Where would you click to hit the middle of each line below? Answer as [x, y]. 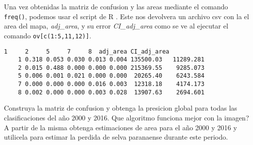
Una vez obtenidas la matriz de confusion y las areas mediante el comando [116, 6]
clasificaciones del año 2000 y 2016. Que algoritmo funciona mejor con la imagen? [126, 118]
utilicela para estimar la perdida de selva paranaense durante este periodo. [116, 137]
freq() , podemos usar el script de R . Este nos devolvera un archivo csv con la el [126, 16]
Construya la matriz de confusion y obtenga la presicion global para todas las [121, 108]
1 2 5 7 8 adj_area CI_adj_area [87, 51]
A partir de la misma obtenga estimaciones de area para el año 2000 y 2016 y [121, 127]
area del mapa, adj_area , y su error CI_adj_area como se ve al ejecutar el [116, 26]
